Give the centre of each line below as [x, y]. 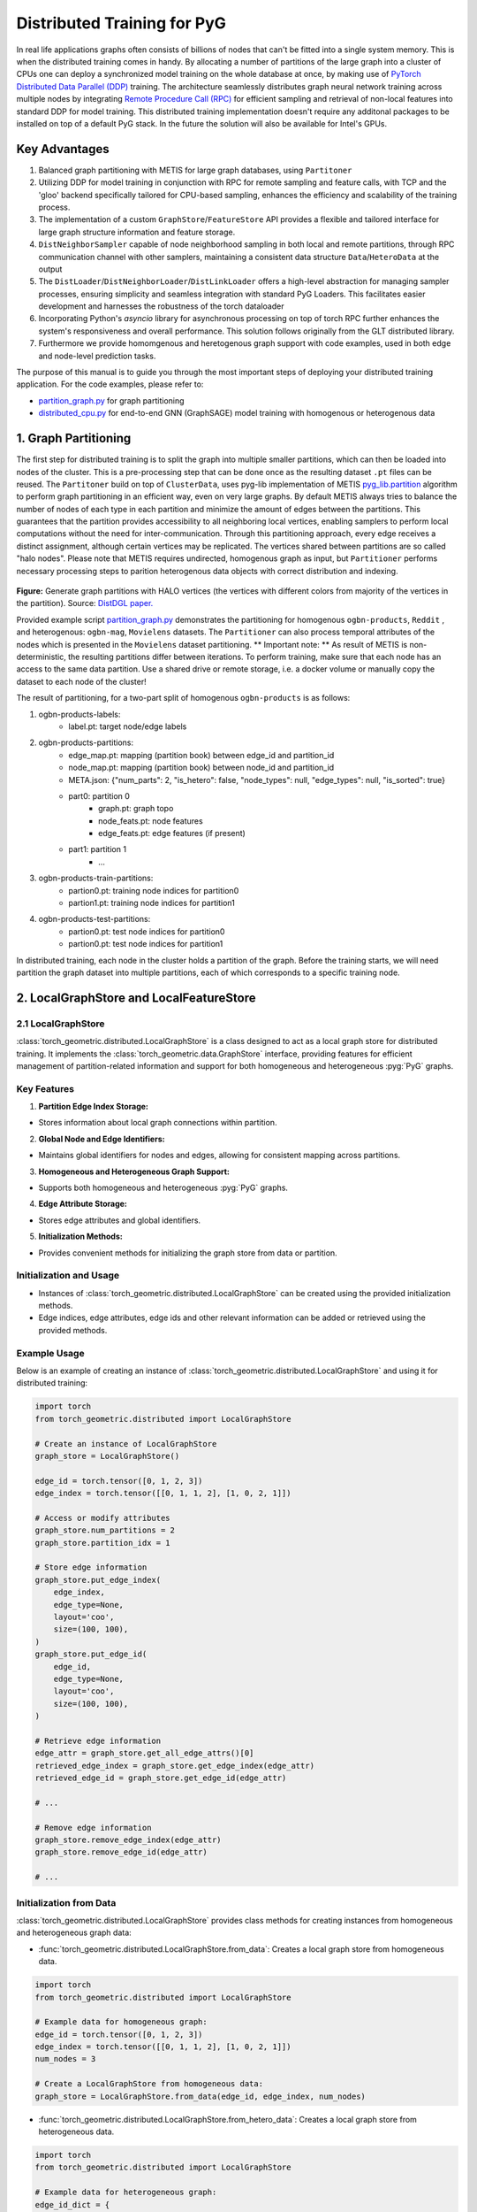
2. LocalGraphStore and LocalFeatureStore [136, 998]
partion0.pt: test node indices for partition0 [147, 931]
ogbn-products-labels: [79, 714]
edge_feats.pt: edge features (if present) [172, 833]
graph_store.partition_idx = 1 [103, 1543]
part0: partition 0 [99, 795]
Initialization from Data [66, 1902]
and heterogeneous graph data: [74, 1932]
